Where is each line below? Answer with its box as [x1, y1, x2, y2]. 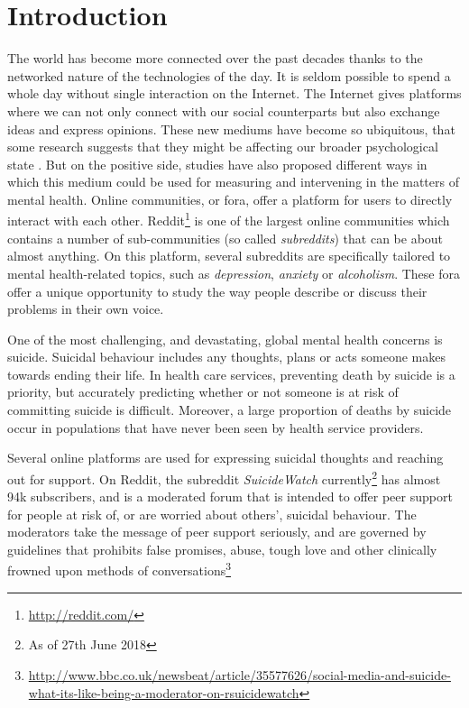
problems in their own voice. [7, 299, 164, 318]
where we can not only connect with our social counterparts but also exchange [7, 101, 440, 120]
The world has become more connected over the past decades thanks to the [7, 49, 423, 68]
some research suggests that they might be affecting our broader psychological [7, 137, 438, 156]
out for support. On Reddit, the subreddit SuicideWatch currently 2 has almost [7, 466, 441, 488]
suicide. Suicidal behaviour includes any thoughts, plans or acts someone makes [7, 347, 446, 366]
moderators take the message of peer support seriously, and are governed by [7, 522, 427, 541]
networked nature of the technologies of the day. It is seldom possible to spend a [7, 66, 451, 85]
